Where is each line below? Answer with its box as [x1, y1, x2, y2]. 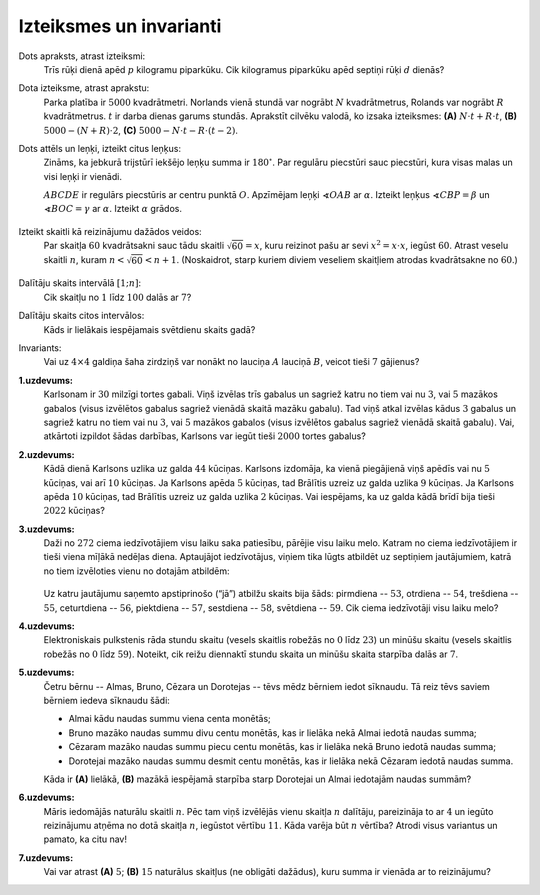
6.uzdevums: [18, 791, 75, 804]
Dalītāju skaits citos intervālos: [18, 310, 145, 322]
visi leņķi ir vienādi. [43, 170, 122, 182]
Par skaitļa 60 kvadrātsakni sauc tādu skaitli [43, 240, 225, 252]
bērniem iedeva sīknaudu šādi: [43, 694, 170, 706]
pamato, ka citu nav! [43, 833, 127, 845]
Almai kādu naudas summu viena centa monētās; [68, 713, 272, 725]
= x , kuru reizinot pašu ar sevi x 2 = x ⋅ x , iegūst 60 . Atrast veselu [245, 238, 509, 252]
